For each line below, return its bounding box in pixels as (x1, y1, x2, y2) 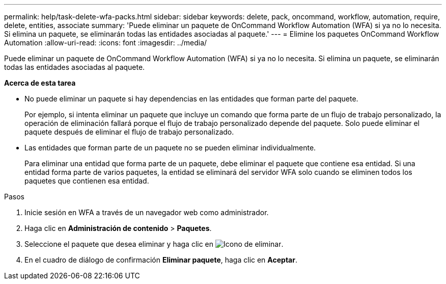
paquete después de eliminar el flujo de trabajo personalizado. (24, 127, 234, 136)
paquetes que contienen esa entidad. (24, 176, 149, 185)
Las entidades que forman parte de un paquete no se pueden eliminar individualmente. (24, 143, 316, 152)
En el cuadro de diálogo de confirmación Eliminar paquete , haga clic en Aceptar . (24, 255, 297, 264)
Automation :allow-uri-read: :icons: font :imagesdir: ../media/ (4, 38, 207, 47)
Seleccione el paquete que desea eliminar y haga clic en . (24, 240, 284, 248)
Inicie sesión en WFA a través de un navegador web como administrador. (24, 208, 269, 217)
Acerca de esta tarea (4, 79, 76, 87)
